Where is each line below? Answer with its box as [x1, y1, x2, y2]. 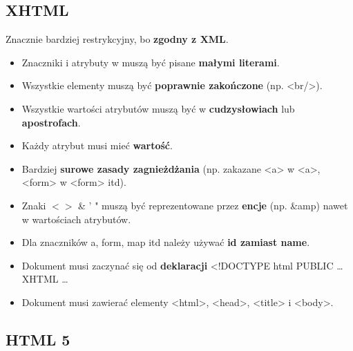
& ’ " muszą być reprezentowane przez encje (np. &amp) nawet [78, 198, 348, 212]
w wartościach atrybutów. [21, 211, 131, 226]
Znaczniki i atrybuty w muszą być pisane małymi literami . [21, 55, 280, 69]
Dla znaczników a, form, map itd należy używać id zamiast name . [21, 235, 310, 249]
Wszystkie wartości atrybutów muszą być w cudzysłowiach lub [21, 101, 295, 115]
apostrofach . [21, 115, 81, 129]
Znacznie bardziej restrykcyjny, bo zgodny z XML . [6, 32, 229, 46]
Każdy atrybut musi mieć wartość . [21, 138, 173, 153]
